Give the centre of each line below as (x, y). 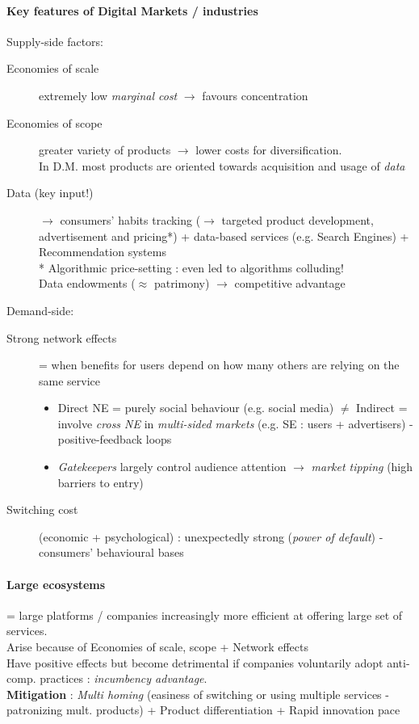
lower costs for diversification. (269, 150)
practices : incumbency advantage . (124, 678)
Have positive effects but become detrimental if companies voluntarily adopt (195, 662)
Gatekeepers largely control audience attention (172, 467)
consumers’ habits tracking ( (130, 219)
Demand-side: (40, 310)
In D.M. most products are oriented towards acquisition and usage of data (222, 165)
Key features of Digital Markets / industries (132, 10)
